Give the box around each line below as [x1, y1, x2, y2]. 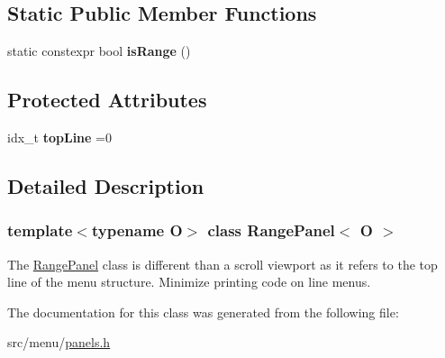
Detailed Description [7, 171, 204, 199]
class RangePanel [207, 219, 335, 242]
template [7, 219, 73, 242]
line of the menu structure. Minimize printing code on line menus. [7, 272, 371, 291]
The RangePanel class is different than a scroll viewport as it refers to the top [7, 254, 438, 273]
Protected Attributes [7, 86, 207, 114]
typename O [91, 219, 183, 242]
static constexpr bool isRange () [7, 41, 191, 60]
